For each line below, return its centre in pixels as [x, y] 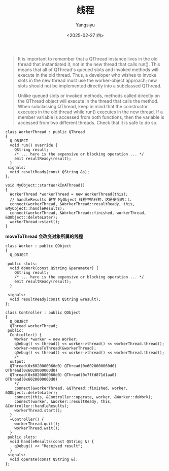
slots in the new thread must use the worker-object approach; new [87, 80]
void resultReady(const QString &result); [55, 299]
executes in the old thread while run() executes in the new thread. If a [90, 112]
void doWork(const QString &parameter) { [54, 268]
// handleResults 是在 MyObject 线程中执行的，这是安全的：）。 [72, 199]
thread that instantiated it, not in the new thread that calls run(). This [89, 64]
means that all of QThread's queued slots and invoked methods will [88, 70]
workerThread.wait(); [37, 428]
